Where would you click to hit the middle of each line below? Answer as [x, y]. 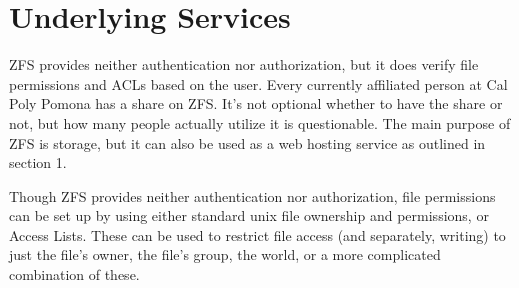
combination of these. [74, 274]
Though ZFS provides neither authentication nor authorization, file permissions [252, 195]
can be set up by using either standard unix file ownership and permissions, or [249, 215]
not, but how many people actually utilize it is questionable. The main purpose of [260, 122]
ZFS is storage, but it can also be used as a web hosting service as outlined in [247, 142]
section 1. [38, 162]
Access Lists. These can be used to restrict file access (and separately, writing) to [257, 234]
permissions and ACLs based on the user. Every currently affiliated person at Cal [258, 83]
